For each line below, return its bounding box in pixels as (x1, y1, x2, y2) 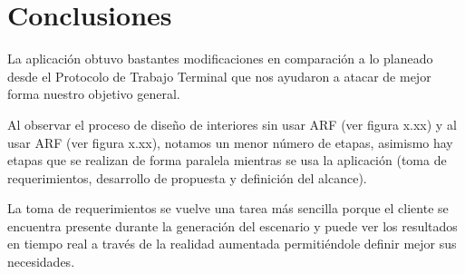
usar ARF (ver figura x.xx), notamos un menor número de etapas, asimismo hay (7, 132, 453, 152)
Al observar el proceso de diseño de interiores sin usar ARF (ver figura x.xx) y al (7, 114, 457, 133)
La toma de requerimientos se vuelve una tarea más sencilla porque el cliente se (7, 199, 449, 218)
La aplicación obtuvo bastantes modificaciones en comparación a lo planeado (7, 49, 433, 68)
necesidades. (7, 252, 75, 271)
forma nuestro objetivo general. (7, 84, 180, 103)
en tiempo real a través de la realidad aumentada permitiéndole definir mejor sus (7, 234, 457, 253)
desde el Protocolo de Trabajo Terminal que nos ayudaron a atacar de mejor (7, 66, 431, 85)
